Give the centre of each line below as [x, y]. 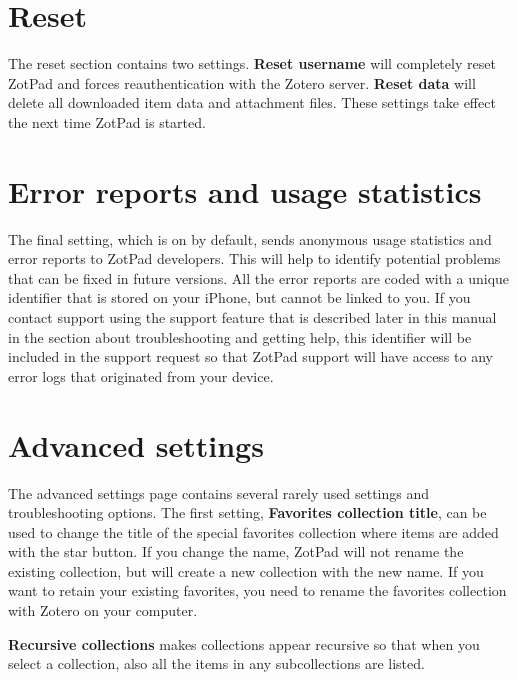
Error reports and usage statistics [245, 190]
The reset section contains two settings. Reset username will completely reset [252, 63]
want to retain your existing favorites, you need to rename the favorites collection [257, 590]
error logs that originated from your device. [141, 375]
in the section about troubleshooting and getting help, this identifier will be [240, 336]
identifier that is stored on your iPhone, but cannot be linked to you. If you [239, 297]
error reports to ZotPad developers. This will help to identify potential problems [254, 258]
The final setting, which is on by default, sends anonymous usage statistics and [250, 238]
